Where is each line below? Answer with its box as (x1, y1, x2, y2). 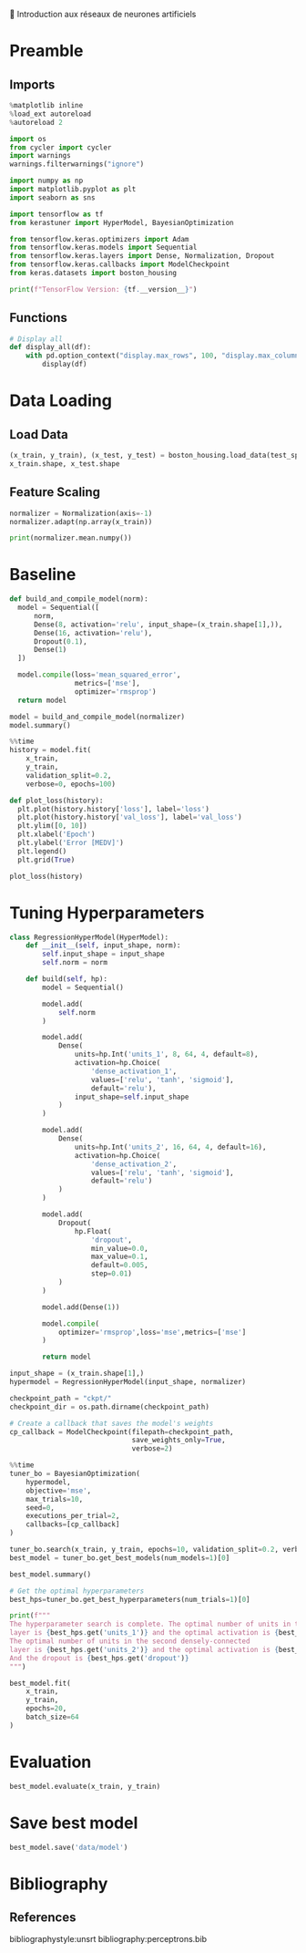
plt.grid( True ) (17, 855, 76, 864)
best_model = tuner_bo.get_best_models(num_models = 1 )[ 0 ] (9, 1553, 230, 1563)
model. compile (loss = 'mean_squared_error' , (17, 670, 181, 679)
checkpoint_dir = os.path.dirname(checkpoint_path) (9, 1402, 209, 1411)
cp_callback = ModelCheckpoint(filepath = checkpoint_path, (9, 1427, 234, 1436)
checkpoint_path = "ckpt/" (9, 1393, 112, 1403)
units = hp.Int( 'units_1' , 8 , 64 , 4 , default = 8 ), (74, 1049, 259, 1059)
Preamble (9, 41, 84, 61)
